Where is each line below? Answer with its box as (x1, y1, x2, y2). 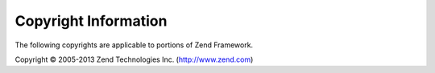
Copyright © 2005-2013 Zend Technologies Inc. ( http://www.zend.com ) (14, 55, 254, 64)
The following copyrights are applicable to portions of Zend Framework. (14, 40, 254, 50)
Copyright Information (14, 12, 168, 30)
